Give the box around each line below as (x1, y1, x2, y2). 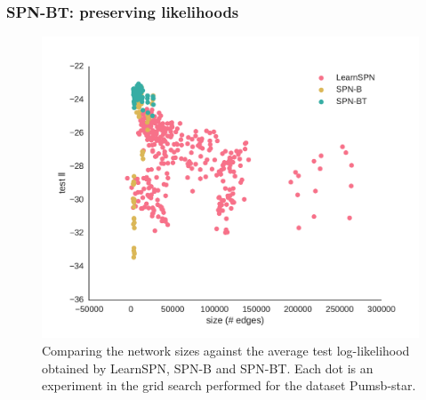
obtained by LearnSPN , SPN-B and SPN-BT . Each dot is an (42, 358, 374, 377)
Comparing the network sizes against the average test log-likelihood (42, 340, 410, 359)
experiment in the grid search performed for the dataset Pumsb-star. (42, 376, 416, 395)
